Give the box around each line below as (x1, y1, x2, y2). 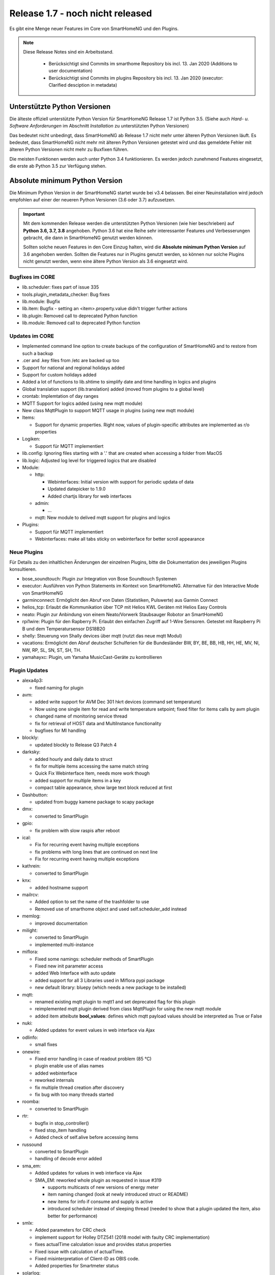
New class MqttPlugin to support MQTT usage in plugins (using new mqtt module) (22, 407, 195, 413)
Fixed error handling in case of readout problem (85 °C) (35, 1056, 152, 1062)
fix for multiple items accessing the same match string (35, 763, 149, 769)
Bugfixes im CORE (9, 273, 56, 280)
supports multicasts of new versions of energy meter (47, 1184, 159, 1190)
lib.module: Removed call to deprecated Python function (22, 320, 140, 326)
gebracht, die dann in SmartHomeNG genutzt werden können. (23, 235, 153, 241)
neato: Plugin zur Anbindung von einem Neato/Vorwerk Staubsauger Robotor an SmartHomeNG (22, 611, 224, 617)
